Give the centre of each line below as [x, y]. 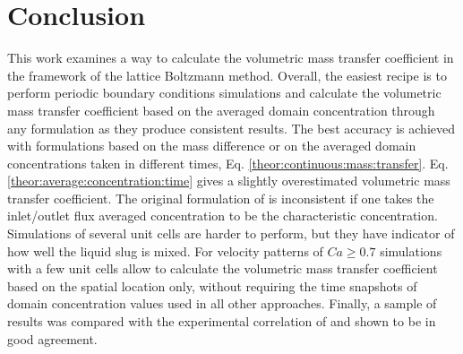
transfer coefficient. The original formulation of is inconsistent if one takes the [221, 198]
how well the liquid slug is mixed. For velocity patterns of [165, 250]
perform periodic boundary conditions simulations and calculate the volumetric [224, 93]
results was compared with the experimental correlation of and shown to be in [222, 321]
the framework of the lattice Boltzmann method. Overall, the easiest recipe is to [227, 75]
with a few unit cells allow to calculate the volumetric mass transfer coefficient [223, 268]
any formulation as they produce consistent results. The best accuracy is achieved [231, 128]
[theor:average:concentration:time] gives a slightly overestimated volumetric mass [229, 181]
